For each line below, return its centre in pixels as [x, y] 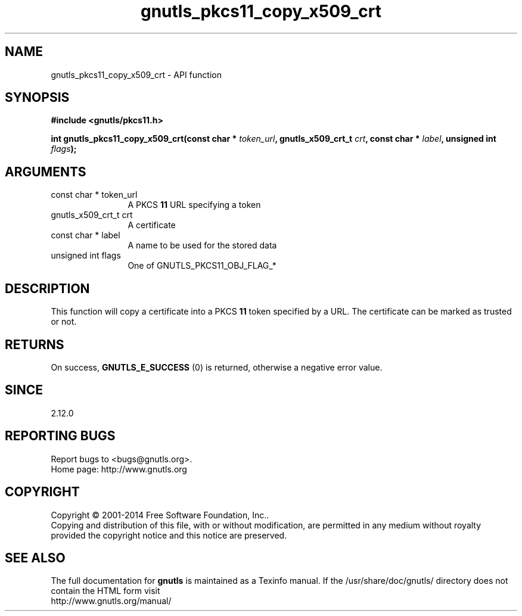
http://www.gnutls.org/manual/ [111, 601]
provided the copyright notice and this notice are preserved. [169, 535]
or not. [64, 322]
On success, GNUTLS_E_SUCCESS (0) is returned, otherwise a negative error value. [217, 367]
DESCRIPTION [47, 288]
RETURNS [35, 344]
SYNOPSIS [37, 98]
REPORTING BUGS [60, 436]
